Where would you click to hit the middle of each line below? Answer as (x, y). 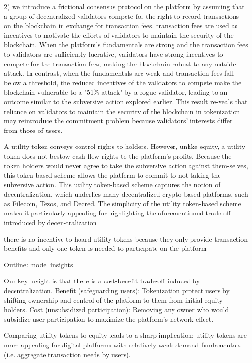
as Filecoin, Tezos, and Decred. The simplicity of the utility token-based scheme (123, 203)
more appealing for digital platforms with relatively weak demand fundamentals (122, 345)
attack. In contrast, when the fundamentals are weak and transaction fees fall (119, 73)
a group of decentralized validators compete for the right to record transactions (122, 16)
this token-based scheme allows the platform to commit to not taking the (112, 175)
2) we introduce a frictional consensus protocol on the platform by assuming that (124, 6)
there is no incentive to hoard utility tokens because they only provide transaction (126, 239)
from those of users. (33, 130)
